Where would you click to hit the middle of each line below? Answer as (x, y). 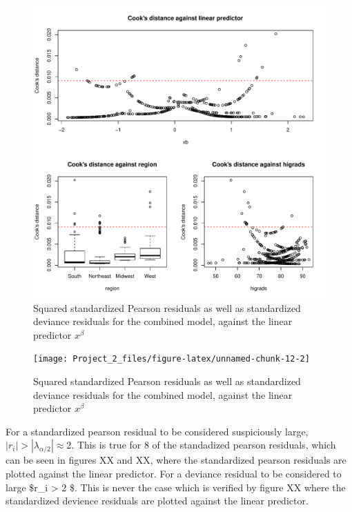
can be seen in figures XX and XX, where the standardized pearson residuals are (176, 460)
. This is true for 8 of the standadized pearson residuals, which (204, 445)
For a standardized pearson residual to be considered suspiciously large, (157, 431)
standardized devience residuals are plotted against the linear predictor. (157, 501)
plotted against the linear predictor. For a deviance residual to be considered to (174, 473)
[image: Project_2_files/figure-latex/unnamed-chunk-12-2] (172, 359)
